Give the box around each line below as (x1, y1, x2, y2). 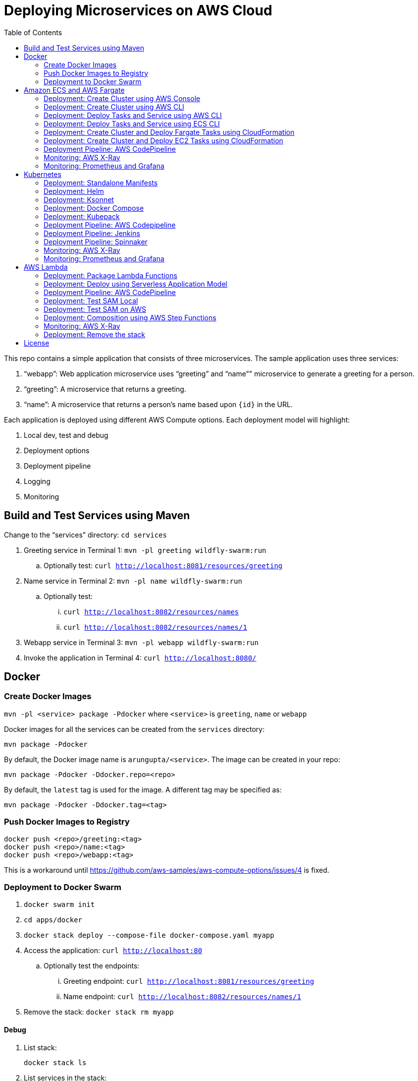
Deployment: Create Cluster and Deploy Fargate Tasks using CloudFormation (44, 127, 295, 136)
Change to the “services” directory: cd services (4, 530, 167, 539)
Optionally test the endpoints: (44, 961, 140, 970)
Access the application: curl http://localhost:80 (24, 946, 203, 955)
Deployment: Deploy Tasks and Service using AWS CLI (44, 111, 222, 120)
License (24, 338, 50, 347)
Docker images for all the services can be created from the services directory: (4, 724, 265, 733)
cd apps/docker (24, 916, 83, 924)
